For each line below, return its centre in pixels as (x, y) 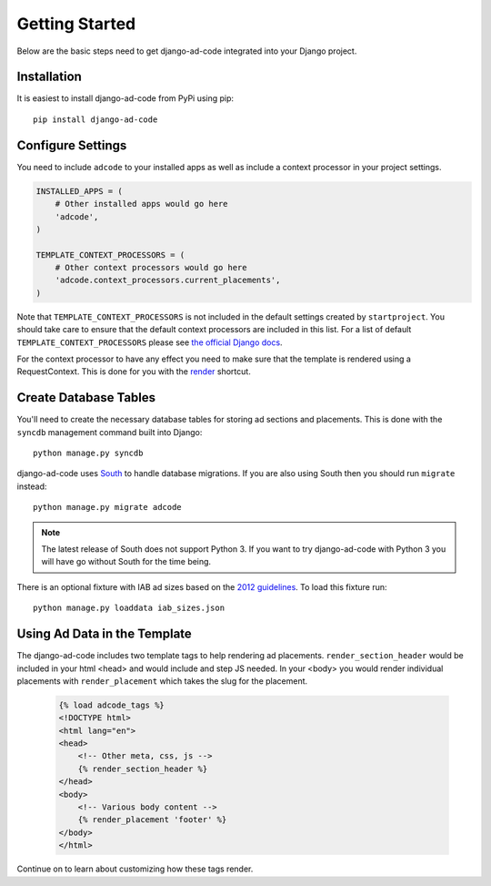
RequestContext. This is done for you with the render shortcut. (134, 372)
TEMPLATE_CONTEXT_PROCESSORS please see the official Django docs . (150, 342)
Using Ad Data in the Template (105, 634)
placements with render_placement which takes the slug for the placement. (162, 681)
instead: (32, 486)
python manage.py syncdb (88, 453)
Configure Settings (72, 145)
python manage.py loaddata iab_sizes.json (129, 608)
